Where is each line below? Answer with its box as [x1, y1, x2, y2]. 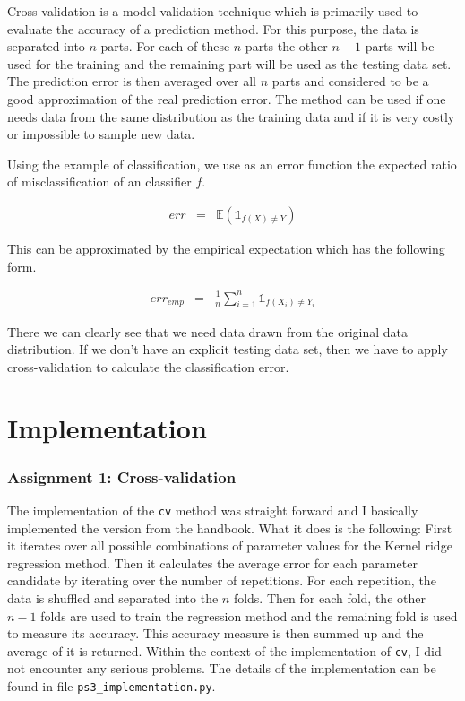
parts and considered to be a [271, 72, 429, 91]
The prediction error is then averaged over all [7, 72, 256, 91]
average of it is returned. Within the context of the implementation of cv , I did [7, 641, 442, 660]
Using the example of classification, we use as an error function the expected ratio [7, 154, 457, 173]
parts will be [365, 37, 435, 56]
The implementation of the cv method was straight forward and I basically [7, 500, 418, 519]
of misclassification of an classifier [7, 172, 192, 191]
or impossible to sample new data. [7, 125, 195, 143]
